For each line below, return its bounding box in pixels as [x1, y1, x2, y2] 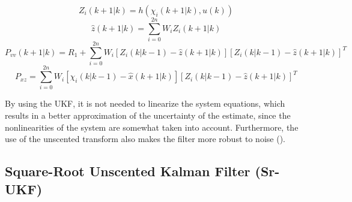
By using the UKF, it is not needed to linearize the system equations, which [5, 97, 285, 110]
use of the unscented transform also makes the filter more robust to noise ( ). [5, 132, 285, 145]
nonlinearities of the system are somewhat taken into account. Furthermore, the [5, 120, 299, 133]
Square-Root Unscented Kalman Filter [5, 162, 250, 180]
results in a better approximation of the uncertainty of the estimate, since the [5, 108, 291, 121]
